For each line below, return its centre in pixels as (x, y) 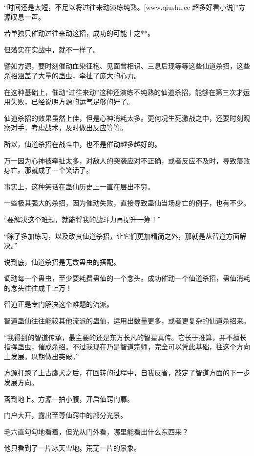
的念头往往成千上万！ (38, 287)
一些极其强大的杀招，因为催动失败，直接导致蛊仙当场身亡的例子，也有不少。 (127, 203)
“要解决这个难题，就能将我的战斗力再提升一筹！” (83, 219)
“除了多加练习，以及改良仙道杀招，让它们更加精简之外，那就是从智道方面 (122, 236)
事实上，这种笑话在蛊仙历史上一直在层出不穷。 (79, 186)
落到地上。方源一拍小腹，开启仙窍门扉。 (69, 399)
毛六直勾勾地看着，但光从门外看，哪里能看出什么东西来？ (96, 431)
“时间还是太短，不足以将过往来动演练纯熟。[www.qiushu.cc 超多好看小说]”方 (125, 7)
